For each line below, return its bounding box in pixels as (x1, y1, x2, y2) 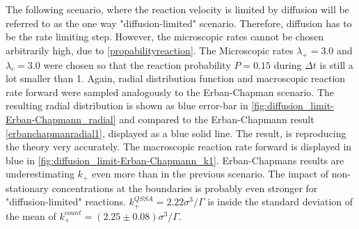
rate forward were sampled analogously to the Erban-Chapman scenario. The (6, 84, 334, 99)
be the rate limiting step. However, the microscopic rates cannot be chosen (6, 29, 324, 44)
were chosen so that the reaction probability (43, 57, 231, 72)
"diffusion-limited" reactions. (6, 194, 126, 209)
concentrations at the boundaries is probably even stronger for (51, 180, 318, 195)
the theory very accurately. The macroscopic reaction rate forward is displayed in (6, 139, 352, 154)
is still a (319, 57, 353, 72)
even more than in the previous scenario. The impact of (91, 166, 329, 181)
